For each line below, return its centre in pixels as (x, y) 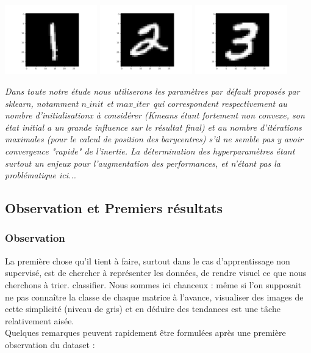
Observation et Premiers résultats (114, 208)
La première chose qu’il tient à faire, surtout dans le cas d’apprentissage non (148, 260)
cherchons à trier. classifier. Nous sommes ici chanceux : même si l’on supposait (153, 284)
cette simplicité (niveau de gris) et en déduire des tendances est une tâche (143, 309)
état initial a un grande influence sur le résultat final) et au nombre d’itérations (153, 127)
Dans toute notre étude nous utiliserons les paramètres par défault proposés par (152, 91)
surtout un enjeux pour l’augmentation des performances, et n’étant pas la (143, 163)
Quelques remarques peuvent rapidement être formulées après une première (145, 333)
